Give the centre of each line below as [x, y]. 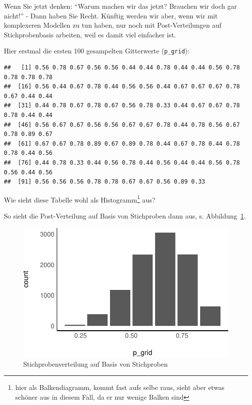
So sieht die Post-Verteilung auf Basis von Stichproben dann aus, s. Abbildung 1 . [125, 216]
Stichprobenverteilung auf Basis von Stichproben [96, 363]
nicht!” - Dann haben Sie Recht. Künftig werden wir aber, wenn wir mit [111, 15]
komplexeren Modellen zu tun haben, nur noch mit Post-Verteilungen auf [113, 25]
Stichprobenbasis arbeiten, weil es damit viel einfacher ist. [90, 34]
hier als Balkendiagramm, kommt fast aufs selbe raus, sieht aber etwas [120, 387]
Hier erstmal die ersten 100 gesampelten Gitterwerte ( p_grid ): [97, 51]
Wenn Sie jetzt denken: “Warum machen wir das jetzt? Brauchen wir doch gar [120, 6]
